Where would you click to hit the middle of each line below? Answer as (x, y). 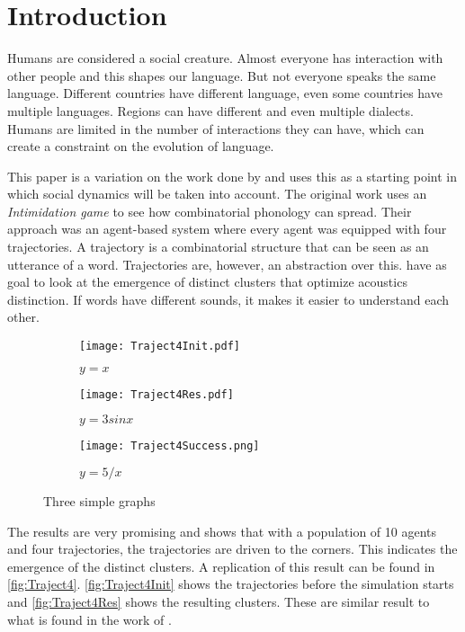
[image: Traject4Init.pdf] (160, 347)
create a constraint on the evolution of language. (141, 146)
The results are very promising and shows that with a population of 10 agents (222, 531)
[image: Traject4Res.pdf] (156, 394)
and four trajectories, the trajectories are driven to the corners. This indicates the (232, 549)
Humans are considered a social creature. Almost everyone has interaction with (225, 58)
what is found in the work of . (89, 619)
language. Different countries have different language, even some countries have (225, 93)
